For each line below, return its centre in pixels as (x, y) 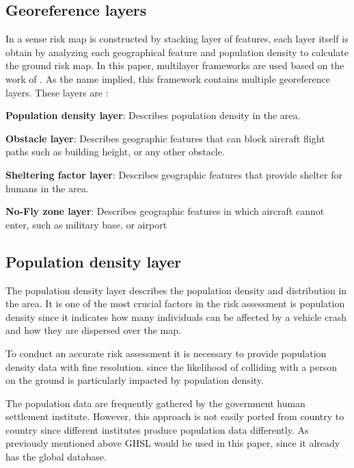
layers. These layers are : (57, 92)
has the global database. (56, 457)
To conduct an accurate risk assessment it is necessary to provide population (166, 353)
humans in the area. (47, 188)
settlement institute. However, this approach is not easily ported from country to (175, 416)
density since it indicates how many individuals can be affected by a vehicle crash (176, 316)
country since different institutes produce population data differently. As (157, 429)
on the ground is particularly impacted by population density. (135, 380)
